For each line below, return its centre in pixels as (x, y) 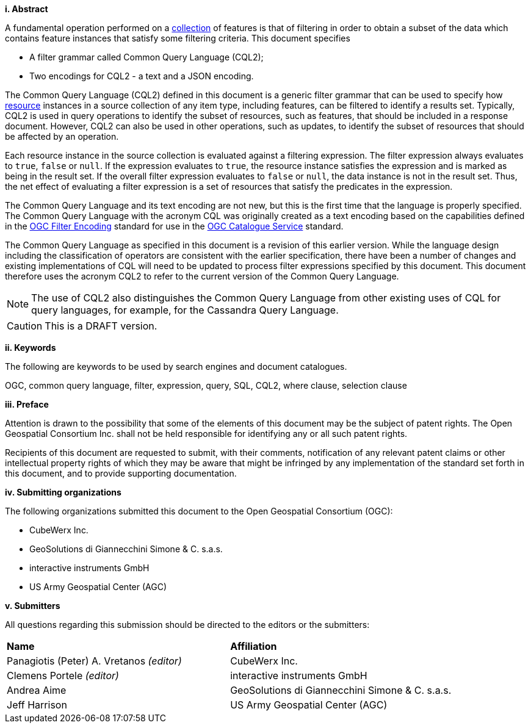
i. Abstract (27, 9)
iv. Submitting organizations (63, 492)
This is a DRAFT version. (101, 326)
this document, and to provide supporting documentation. (121, 473)
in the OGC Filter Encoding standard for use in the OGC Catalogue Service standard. (174, 226)
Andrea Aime (37, 690)
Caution (25, 326)
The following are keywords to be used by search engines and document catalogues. (176, 366)
